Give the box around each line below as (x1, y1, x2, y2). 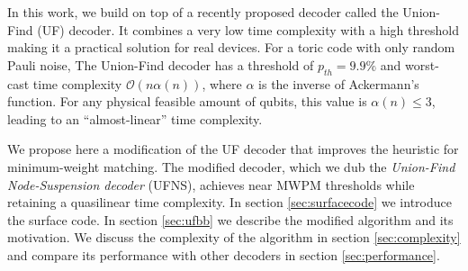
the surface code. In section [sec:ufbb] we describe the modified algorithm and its (7, 210, 454, 229)
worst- (405, 55, 439, 74)
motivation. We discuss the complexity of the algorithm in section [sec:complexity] (7, 228, 461, 247)
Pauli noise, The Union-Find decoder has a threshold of (7, 55, 314, 74)
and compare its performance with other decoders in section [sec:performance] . (7, 245, 440, 264)
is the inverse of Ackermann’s (258, 74, 419, 93)
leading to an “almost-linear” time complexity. (7, 109, 263, 128)
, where (202, 74, 242, 93)
